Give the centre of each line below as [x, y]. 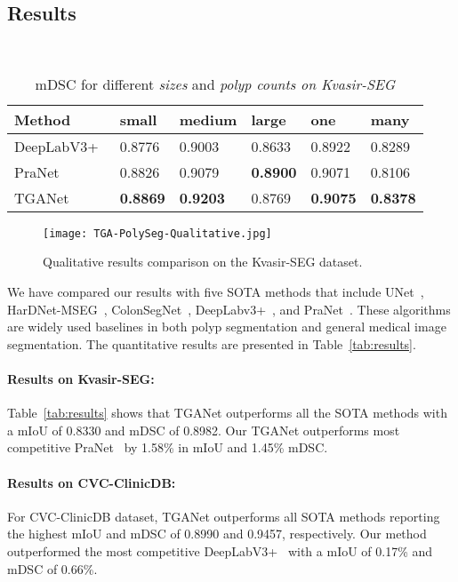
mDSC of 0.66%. [52, 568]
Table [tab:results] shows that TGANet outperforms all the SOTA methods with [227, 413]
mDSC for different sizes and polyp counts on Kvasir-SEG [215, 84]
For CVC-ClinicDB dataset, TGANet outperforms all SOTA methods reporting [224, 516]
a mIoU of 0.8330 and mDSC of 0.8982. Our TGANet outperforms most [204, 430]
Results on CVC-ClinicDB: [92, 482]
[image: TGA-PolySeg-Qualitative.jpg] [157, 233]
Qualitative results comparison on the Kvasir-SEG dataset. [203, 262]
